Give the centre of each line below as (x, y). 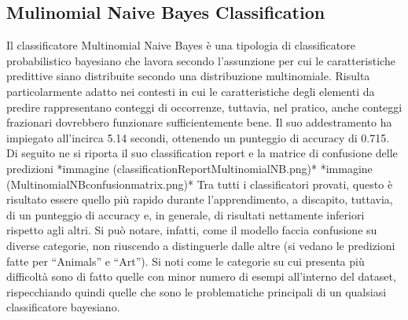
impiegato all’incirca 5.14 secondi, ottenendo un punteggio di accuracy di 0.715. (198, 137)
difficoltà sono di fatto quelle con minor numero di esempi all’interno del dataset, (201, 276)
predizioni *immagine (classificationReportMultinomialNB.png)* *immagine (189, 168)
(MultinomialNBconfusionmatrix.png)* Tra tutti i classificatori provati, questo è (200, 184)
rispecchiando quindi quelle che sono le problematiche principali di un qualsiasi (197, 291)
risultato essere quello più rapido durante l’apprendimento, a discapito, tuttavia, (200, 199)
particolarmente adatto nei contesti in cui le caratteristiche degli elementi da (191, 91)
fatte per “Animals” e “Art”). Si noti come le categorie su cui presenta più (186, 261)
